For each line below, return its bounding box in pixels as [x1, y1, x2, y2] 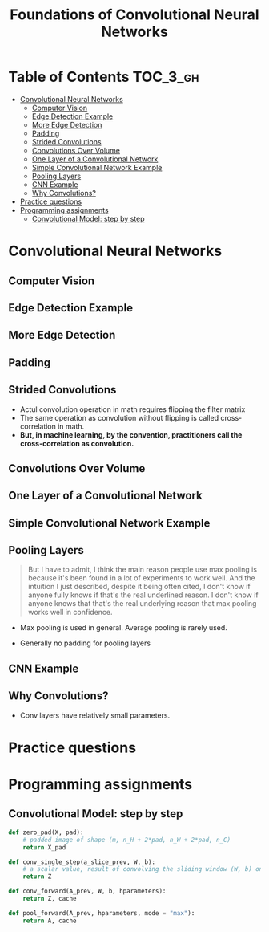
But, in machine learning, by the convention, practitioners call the [19, 429, 243, 439]
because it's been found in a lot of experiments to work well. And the [27, 573, 255, 583]
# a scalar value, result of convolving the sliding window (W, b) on [22, 865, 263, 873]
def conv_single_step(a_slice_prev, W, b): [8, 857, 156, 866]
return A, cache [22, 917, 78, 925]
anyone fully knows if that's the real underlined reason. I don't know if [27, 590, 259, 600]
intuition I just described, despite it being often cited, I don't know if [27, 582, 251, 592]
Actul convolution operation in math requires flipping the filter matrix [19, 404, 246, 414]
